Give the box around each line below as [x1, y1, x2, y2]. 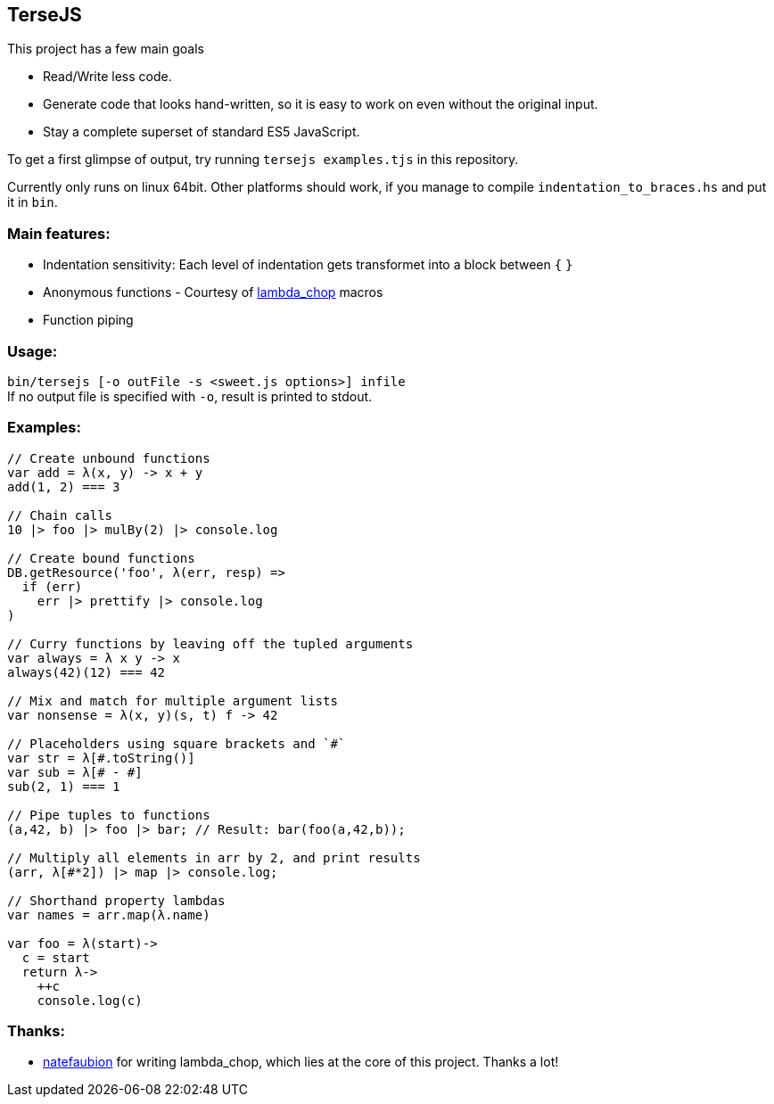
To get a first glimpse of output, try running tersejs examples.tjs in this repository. [7, 152, 519, 168]
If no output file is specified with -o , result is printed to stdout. [7, 388, 373, 404]
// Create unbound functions [7, 450, 210, 465]
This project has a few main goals [7, 41, 204, 57]
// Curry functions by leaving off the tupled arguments [7, 636, 414, 651]
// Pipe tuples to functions [7, 807, 210, 822]
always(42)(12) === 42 [7, 664, 166, 680]
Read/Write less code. [43, 69, 172, 85]
